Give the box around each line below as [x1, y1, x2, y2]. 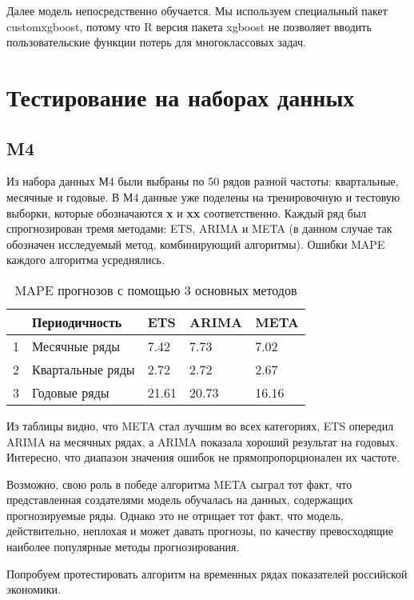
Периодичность [32, 312, 122, 331]
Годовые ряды [32, 382, 109, 402]
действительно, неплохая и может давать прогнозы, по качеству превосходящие [6, 522, 393, 539]
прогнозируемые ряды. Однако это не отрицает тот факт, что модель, [6, 506, 344, 523]
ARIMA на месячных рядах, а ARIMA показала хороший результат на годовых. [6, 433, 399, 450]
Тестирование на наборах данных [6, 80, 355, 113]
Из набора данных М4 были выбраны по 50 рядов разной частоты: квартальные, [6, 173, 399, 190]
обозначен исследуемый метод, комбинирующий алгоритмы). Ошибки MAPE [6, 235, 385, 252]
